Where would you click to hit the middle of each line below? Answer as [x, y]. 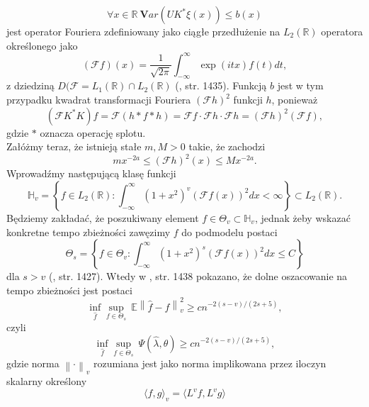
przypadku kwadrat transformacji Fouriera [99, 100]
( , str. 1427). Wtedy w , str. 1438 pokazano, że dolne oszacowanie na [198, 276]
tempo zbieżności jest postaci [69, 290]
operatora [342, 31]
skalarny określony [47, 381]
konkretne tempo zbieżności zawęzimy [89, 232]
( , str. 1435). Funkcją [221, 85]
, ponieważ [295, 100]
